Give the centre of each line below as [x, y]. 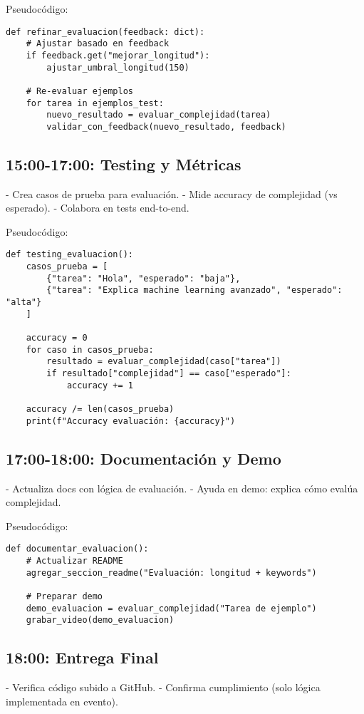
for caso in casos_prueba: [90, 350]
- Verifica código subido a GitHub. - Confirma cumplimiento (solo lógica [163, 687]
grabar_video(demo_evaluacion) [100, 620]
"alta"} [24, 302]
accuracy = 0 [57, 338]
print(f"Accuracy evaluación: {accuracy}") [131, 421]
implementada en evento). [62, 701]
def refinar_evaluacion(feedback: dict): [105, 32]
